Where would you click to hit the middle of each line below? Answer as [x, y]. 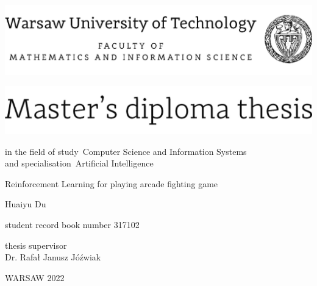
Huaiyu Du [26, 204]
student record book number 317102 [72, 224]
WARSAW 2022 [35, 277]
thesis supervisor [36, 245]
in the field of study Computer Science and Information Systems [126, 151]
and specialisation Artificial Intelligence [79, 163]
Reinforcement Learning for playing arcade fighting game [112, 183]
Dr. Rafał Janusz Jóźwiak [53, 257]
